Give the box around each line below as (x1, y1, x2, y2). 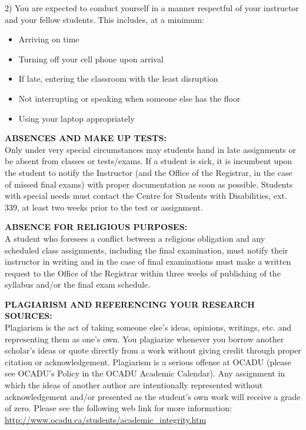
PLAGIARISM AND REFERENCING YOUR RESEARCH (5, 298, 255, 310)
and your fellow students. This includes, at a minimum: (5, 13, 204, 25)
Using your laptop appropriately (18, 112, 135, 124)
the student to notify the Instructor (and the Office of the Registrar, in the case (5, 166, 292, 178)
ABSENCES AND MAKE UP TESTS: (5, 132, 167, 144)
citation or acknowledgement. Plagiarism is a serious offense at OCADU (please (5, 355, 292, 368)
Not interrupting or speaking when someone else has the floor (18, 92, 241, 104)
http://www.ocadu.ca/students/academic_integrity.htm (5, 413, 207, 425)
